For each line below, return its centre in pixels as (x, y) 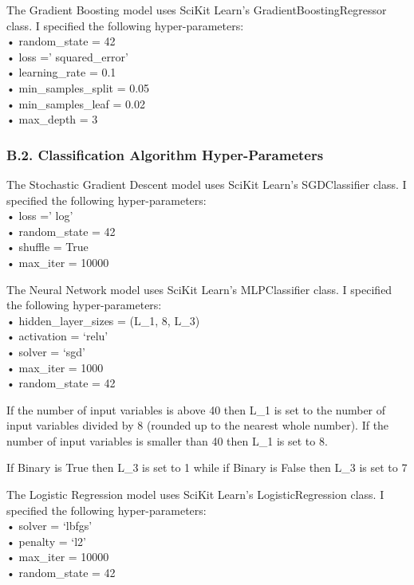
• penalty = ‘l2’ (46, 541)
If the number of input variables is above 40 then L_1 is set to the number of (196, 409)
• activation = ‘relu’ (57, 336)
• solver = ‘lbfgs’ (49, 526)
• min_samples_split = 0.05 (78, 87)
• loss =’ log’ (40, 216)
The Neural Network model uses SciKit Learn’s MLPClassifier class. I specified (199, 289)
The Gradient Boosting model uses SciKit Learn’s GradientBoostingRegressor (197, 10)
